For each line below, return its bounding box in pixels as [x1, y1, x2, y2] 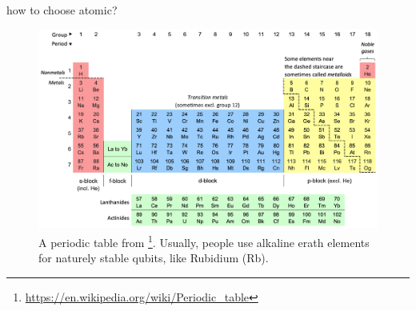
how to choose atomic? [6, 2, 118, 18]
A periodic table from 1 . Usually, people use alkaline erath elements [38, 232, 370, 250]
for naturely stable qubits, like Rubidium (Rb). [38, 249, 269, 266]
